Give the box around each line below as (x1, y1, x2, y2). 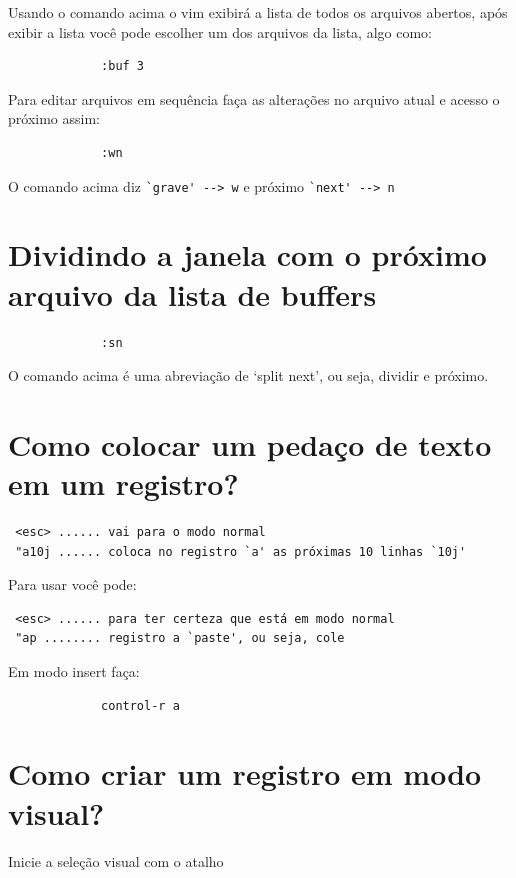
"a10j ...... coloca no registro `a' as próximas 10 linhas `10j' (15, 544, 467, 559)
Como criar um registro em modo (8, 753, 482, 794)
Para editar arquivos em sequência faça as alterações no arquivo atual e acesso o (8, 88, 500, 109)
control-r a (101, 698, 180, 713)
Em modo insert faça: (8, 661, 140, 681)
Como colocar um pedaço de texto (8, 423, 492, 464)
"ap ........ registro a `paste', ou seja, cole (15, 631, 345, 646)
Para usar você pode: (8, 574, 137, 595)
